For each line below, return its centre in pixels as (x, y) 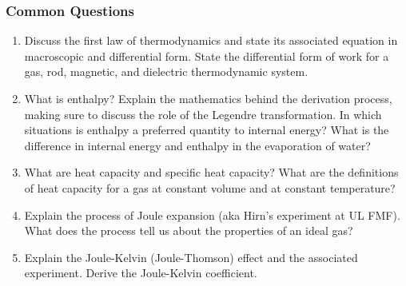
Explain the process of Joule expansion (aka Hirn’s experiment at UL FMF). (212, 214)
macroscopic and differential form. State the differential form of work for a (207, 56)
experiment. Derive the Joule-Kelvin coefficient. (141, 273)
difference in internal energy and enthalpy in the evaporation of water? (197, 145)
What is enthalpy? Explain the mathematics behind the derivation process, (208, 98)
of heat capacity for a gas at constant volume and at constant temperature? (210, 187)
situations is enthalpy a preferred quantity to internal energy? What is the (207, 130)
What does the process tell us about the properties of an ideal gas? (189, 230)
